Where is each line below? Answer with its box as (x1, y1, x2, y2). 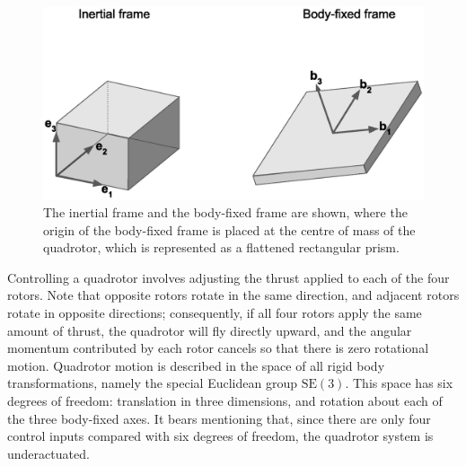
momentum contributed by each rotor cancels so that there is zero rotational (7, 339, 429, 357)
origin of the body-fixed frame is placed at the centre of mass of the (43, 220, 416, 239)
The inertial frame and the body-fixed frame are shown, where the (43, 203, 408, 222)
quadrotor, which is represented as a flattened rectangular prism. (43, 238, 400, 257)
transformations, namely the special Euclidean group (7, 374, 297, 392)
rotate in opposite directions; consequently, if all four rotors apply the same (7, 303, 422, 322)
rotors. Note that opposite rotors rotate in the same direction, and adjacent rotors (7, 286, 460, 304)
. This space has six (345, 374, 453, 392)
